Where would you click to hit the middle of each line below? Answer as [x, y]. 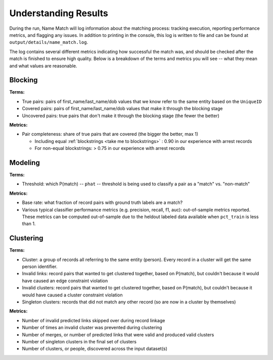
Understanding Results [59, 13]
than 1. [29, 224]
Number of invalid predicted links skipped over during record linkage [94, 320]
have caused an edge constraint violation [65, 281]
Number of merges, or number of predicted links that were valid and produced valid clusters [118, 335]
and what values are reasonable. [43, 66]
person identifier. [40, 267]
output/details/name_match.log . [49, 42]
